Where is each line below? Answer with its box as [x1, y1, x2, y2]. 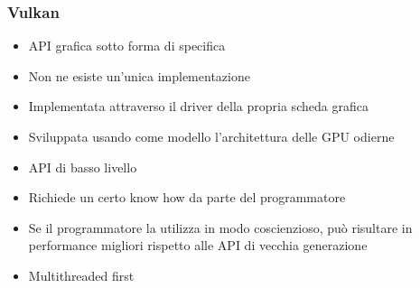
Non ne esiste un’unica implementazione [28, 66, 250, 85]
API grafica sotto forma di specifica [28, 36, 226, 55]
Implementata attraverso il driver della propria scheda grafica [28, 97, 369, 116]
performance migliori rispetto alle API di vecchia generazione [28, 236, 368, 255]
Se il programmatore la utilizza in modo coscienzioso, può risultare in [28, 218, 413, 237]
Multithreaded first [28, 265, 135, 284]
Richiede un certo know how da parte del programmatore [28, 188, 346, 207]
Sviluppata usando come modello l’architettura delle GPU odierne [28, 127, 395, 145]
